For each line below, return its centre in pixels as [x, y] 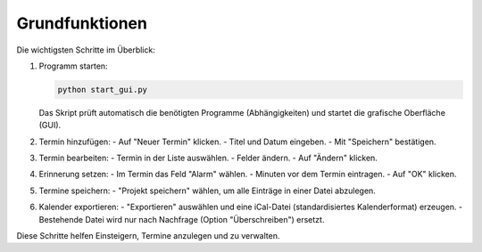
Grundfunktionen [82, 23]
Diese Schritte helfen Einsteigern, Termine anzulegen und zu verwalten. [148, 236]
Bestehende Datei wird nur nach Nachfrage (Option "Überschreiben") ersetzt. [182, 219]
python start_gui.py [102, 89]
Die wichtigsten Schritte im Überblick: [86, 50]
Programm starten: [73, 66]
